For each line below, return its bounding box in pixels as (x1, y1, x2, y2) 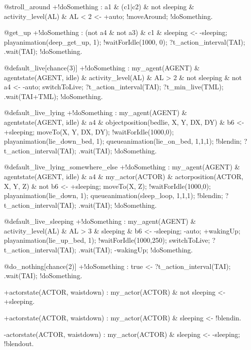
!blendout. (4, 338, 34, 349)
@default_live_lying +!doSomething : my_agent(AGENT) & (4, 107, 187, 117)
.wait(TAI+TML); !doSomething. (4, 91, 103, 101)
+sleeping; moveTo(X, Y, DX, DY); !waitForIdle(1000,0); (4, 126, 174, 136)
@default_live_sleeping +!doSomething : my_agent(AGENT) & (4, 216, 196, 226)
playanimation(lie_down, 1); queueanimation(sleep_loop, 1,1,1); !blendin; (4, 190, 223, 200)
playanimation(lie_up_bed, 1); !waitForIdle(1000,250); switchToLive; (4, 235, 210, 245)
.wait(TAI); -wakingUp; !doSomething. (78, 245, 193, 255)
